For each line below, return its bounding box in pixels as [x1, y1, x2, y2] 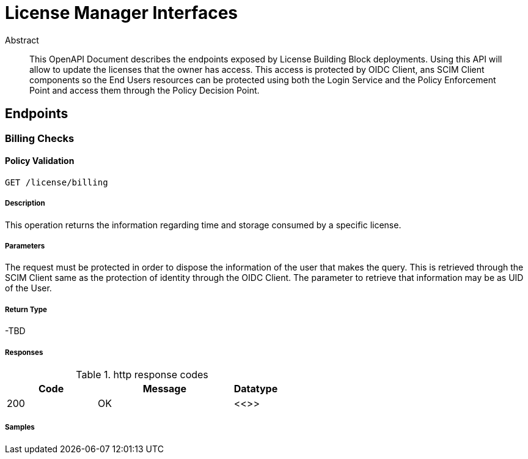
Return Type [5, 305, 47, 314]
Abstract [5, 34, 39, 45]
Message [142, 382, 186, 395]
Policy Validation [5, 155, 75, 166]
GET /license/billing [5, 177, 108, 187]
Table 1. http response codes [76, 368, 208, 381]
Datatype [233, 382, 278, 395]
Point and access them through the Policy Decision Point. [29, 84, 260, 95]
